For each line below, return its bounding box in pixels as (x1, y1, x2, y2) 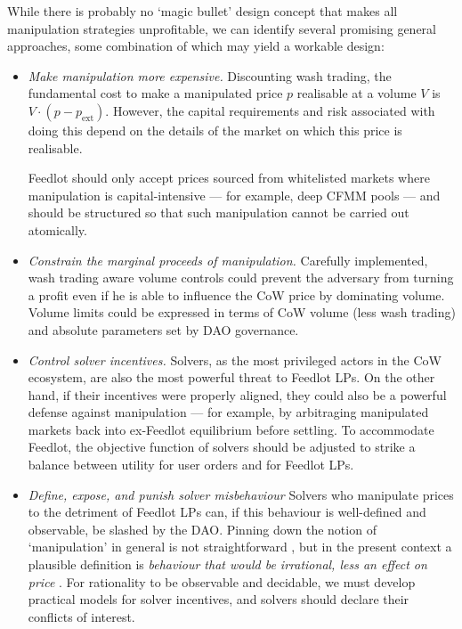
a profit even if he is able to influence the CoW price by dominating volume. (28, 285, 445, 304)
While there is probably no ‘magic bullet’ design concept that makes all (7, 2, 398, 20)
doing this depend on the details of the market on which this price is (28, 120, 402, 139)
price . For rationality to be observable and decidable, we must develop (28, 572, 416, 591)
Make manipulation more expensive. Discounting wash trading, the (28, 66, 392, 85)
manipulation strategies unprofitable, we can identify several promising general (7, 19, 436, 37)
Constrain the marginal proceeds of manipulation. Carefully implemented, (28, 250, 428, 269)
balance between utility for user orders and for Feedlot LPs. (28, 455, 354, 474)
